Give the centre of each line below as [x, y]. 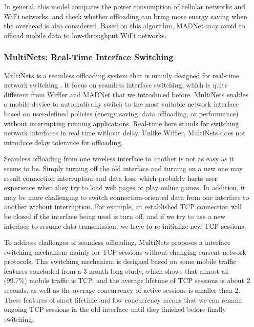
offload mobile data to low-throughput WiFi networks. [85, 35]
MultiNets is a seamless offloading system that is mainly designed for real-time [122, 75]
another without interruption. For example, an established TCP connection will [123, 207]
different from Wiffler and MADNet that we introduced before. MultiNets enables [126, 94]
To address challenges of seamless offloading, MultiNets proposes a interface [117, 242]
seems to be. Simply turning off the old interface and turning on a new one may [124, 168]
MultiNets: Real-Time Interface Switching [89, 57]
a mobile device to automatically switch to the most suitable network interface [121, 104]
